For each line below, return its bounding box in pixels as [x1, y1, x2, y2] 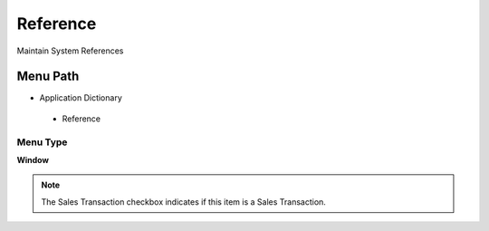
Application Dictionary [39, 92, 122, 103]
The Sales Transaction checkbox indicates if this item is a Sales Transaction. [41, 196, 326, 207]
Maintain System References [16, 45, 124, 56]
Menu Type [16, 136, 68, 149]
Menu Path [16, 69, 80, 84]
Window [16, 154, 50, 165]
